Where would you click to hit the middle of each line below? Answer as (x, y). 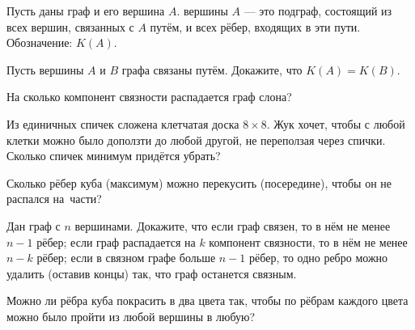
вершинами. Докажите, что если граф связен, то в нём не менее (233, 225)
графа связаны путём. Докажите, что (212, 69)
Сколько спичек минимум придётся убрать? (114, 156)
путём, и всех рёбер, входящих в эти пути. (255, 26)
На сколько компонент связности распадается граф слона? (149, 97)
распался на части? (54, 199)
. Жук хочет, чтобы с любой (336, 123)
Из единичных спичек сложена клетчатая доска (123, 123)
